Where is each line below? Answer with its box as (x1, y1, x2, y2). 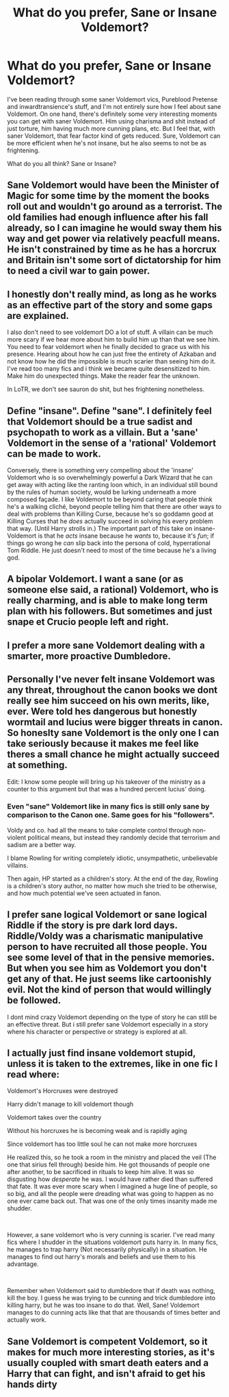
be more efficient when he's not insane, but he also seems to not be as (7, 139, 207, 147)
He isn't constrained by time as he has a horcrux (7, 243, 217, 255)
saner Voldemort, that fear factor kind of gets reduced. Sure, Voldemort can (7, 132, 221, 140)
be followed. (7, 994, 62, 1006)
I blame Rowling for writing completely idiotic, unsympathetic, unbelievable (7, 854, 218, 862)
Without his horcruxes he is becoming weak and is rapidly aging (7, 1127, 187, 1135)
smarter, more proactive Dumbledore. (7, 650, 171, 662)
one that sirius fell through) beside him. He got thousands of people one (7, 1160, 210, 1169)
